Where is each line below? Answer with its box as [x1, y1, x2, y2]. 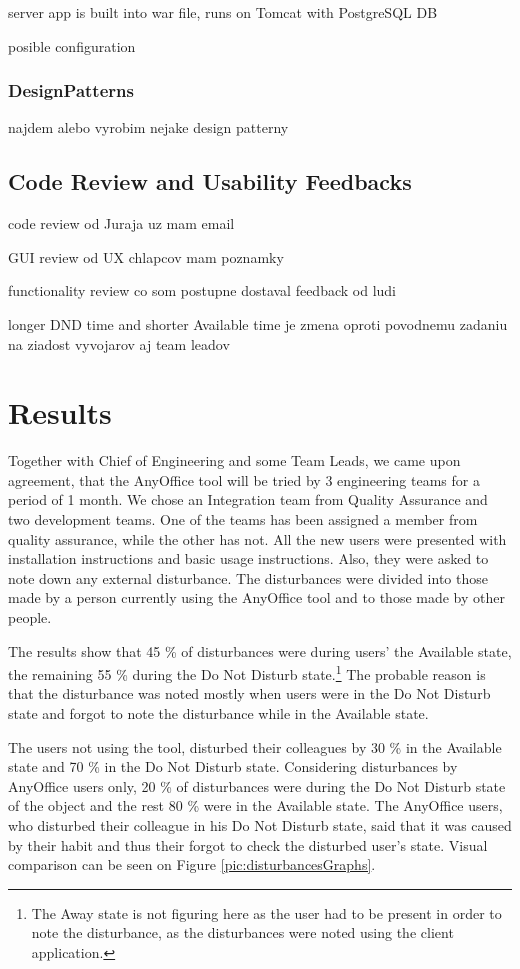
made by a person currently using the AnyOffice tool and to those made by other [8, 587, 505, 608]
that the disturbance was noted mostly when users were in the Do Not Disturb [8, 683, 491, 704]
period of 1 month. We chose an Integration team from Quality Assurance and [8, 489, 488, 510]
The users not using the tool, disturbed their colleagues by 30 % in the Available [8, 736, 502, 757]
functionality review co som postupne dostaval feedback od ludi [8, 280, 397, 301]
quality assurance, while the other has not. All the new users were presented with [8, 528, 507, 549]
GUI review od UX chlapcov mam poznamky [8, 246, 284, 267]
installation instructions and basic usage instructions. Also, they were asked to [8, 548, 489, 569]
